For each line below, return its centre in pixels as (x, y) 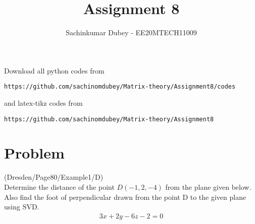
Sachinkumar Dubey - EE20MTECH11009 (131, 32)
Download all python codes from (54, 70)
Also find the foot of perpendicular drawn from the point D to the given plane (125, 197)
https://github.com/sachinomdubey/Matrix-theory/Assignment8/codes (120, 87)
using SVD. (22, 207)
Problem (34, 153)
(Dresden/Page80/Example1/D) (54, 177)
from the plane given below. (208, 186)
